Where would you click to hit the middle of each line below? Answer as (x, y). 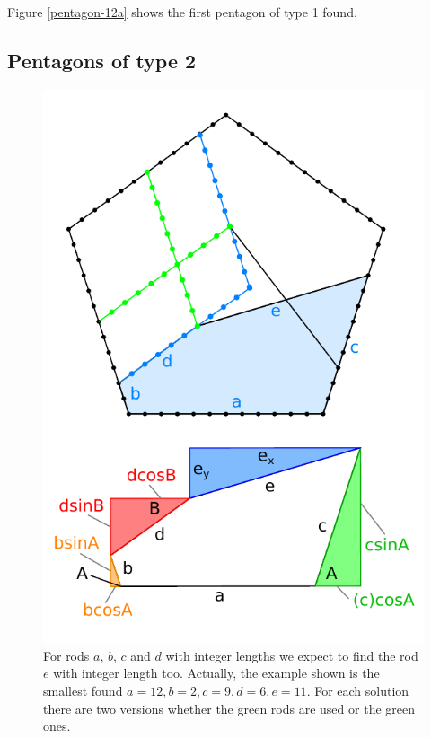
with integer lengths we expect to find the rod (292, 655)
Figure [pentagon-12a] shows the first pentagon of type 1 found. (182, 12)
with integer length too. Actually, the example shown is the (216, 673)
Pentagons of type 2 (102, 60)
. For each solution (358, 690)
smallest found (83, 690)
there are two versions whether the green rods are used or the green (229, 708)
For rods (66, 655)
